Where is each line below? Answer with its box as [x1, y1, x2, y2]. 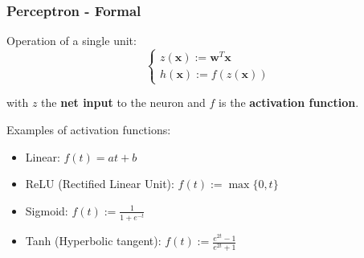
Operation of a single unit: [6, 32, 137, 49]
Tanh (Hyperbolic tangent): [25, 232, 162, 249]
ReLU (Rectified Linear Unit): [25, 175, 174, 192]
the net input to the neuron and [41, 94, 206, 111]
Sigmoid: [25, 202, 68, 219]
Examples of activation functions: [6, 121, 171, 138]
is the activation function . [219, 94, 359, 111]
